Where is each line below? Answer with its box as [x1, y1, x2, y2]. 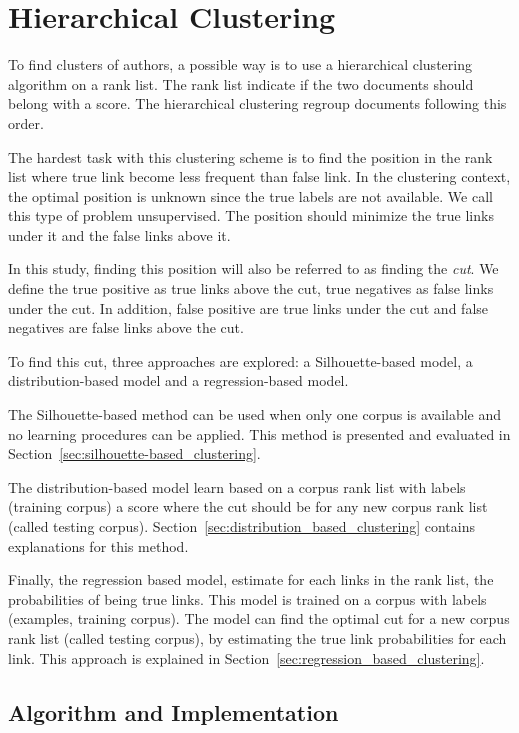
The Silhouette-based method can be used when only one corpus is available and [8, 404, 502, 425]
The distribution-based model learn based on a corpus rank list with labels [8, 476, 466, 497]
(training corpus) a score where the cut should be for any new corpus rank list [8, 496, 488, 517]
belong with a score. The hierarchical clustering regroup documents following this [8, 93, 507, 114]
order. [8, 112, 44, 133]
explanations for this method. [8, 535, 189, 556]
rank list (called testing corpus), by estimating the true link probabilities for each [8, 627, 507, 648]
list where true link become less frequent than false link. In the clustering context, [8, 166, 511, 187]
